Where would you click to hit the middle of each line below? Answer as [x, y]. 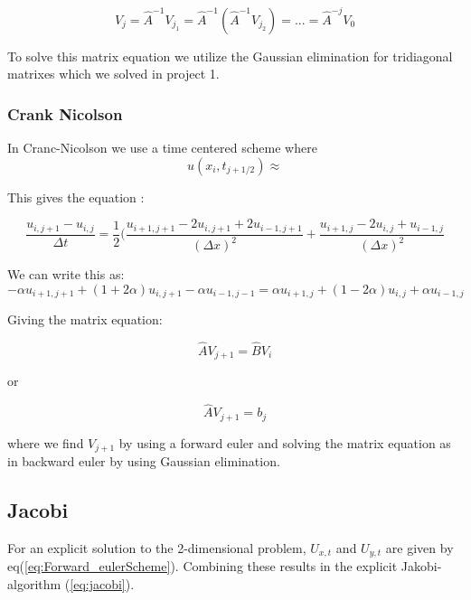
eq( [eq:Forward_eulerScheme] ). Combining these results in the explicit [203, 566]
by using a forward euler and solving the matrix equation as [285, 442]
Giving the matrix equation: [85, 319]
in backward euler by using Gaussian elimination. [144, 461]
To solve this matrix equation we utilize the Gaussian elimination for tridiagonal [230, 56]
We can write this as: [66, 274]
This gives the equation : [76, 197]
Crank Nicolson [65, 113]
